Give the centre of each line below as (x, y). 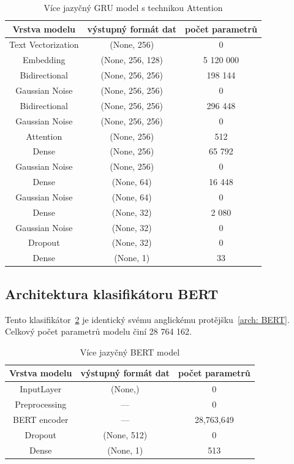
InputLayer (41, 389)
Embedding (44, 60)
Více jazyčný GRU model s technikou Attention (133, 7)
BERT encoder (41, 419)
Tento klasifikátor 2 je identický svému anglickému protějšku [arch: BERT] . (147, 319)
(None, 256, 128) (132, 60)
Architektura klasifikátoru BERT (112, 293)
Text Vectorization (44, 44)
